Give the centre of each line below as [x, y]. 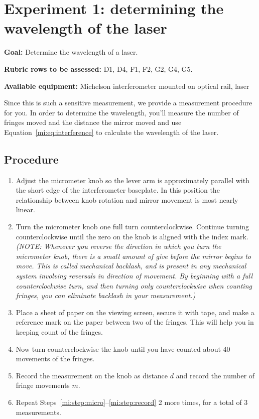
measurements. [38, 412]
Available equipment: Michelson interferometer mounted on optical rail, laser [127, 86]
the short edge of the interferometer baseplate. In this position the [118, 190]
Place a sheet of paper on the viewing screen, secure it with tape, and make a [135, 312]
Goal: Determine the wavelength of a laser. [71, 52]
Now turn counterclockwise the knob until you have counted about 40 [123, 348]
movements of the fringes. [55, 359]
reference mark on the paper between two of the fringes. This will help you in [135, 322]
